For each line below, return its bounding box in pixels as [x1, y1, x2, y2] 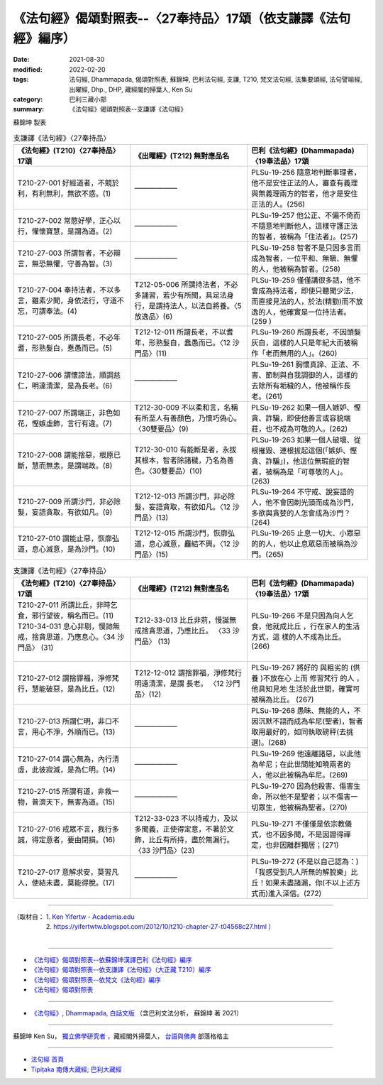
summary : [13, 105, 45, 114]
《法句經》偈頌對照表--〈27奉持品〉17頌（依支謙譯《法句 [13, 11, 351, 26]
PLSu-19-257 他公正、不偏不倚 [251, 210, 354, 220]
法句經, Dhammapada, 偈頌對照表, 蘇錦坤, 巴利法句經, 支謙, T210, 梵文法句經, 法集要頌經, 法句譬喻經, [69, 75, 363, 84]
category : [13, 94, 43, 103]
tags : [13, 75, 29, 84]
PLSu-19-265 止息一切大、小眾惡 [251, 528, 361, 538]
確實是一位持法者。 [287, 307, 351, 317]
